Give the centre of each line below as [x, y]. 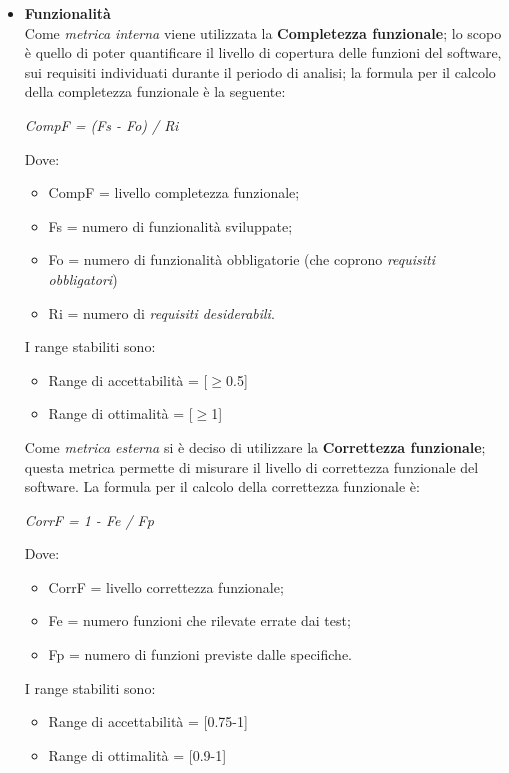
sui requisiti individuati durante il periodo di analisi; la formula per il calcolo [260, 71]
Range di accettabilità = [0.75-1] [148, 721]
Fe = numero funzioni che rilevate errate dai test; [199, 620]
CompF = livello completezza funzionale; [174, 192]
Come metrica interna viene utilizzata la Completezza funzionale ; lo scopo [263, 32]
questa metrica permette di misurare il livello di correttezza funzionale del [251, 466]
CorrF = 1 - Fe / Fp [89, 519]
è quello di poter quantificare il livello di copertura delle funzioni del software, [263, 52]
